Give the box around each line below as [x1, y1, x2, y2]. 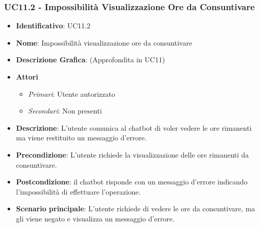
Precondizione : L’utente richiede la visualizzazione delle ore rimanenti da [16, 149, 249, 160]
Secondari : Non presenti [28, 105, 102, 116]
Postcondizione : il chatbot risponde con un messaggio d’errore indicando [16, 176, 248, 187]
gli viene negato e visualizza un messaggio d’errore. [16, 213, 175, 223]
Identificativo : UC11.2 [16, 20, 91, 31]
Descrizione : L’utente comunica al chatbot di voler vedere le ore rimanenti [16, 122, 252, 133]
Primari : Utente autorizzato [28, 88, 116, 99]
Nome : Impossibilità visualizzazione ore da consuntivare [16, 37, 192, 48]
